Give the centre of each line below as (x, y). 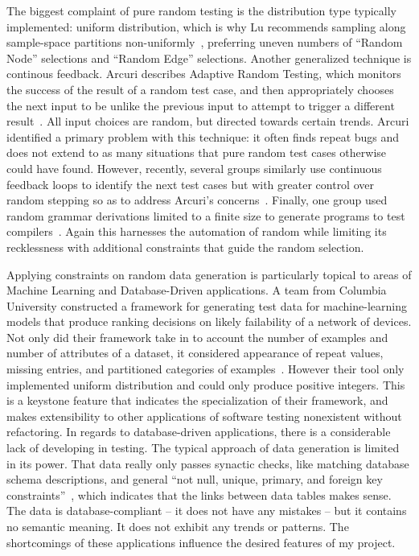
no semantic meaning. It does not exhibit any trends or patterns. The (178, 526)
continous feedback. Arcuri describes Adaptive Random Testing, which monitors (204, 74)
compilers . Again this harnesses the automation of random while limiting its (197, 231)
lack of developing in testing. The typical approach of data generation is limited (203, 448)
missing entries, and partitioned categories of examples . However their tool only (205, 369)
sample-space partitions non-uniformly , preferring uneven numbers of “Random (205, 42)
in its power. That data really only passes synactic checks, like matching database (208, 463)
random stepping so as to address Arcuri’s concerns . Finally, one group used (197, 200)
